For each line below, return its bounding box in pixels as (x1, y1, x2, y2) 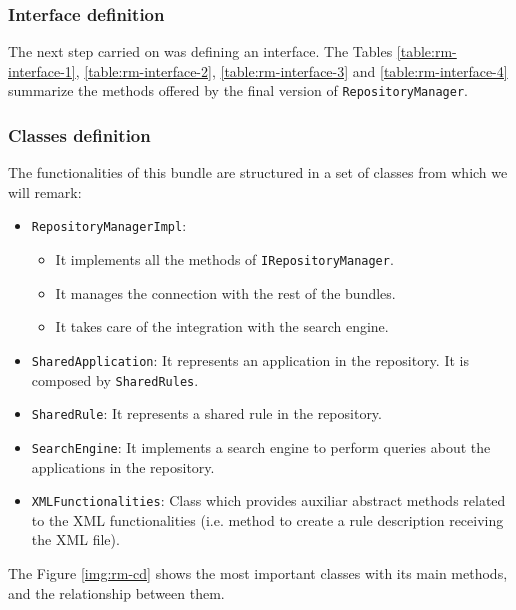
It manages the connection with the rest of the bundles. (55, 282, 396, 303)
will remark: (8, 181, 82, 202)
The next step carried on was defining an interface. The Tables (8, 41, 393, 62)
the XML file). (31, 529, 120, 550)
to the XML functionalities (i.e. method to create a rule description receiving (31, 509, 504, 530)
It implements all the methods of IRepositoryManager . (55, 249, 394, 270)
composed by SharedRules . (31, 369, 199, 390)
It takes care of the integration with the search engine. (55, 316, 389, 337)
